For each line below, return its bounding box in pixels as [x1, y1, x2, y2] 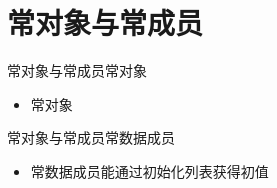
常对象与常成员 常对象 [7, 60, 147, 81]
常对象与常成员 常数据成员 [7, 127, 175, 148]
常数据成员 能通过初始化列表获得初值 [30, 160, 269, 181]
